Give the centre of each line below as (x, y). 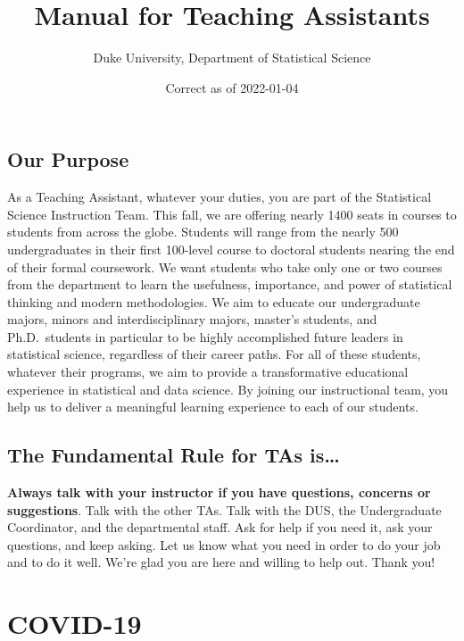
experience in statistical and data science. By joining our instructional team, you (228, 389)
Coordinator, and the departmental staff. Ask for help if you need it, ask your (220, 527)
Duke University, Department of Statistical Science (232, 58)
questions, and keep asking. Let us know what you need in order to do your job (224, 544)
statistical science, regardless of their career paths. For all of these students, (214, 354)
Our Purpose (68, 159)
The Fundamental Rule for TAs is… (174, 455)
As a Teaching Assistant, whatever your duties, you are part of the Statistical (220, 197)
